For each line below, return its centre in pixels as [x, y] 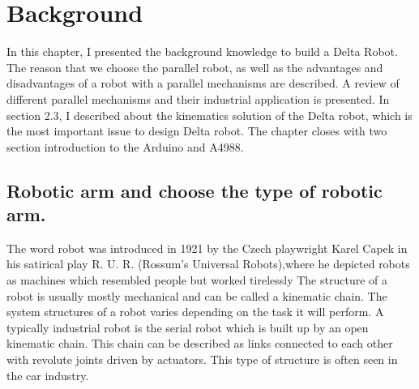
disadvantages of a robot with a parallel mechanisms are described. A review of [203, 83]
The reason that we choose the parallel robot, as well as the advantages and [195, 67]
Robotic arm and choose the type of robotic [195, 190]
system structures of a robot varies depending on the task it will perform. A [195, 312]
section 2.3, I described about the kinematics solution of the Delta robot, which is [209, 115]
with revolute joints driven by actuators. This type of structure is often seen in [202, 359]
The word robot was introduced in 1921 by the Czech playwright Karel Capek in [207, 248]
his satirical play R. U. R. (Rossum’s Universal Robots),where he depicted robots [208, 264]
